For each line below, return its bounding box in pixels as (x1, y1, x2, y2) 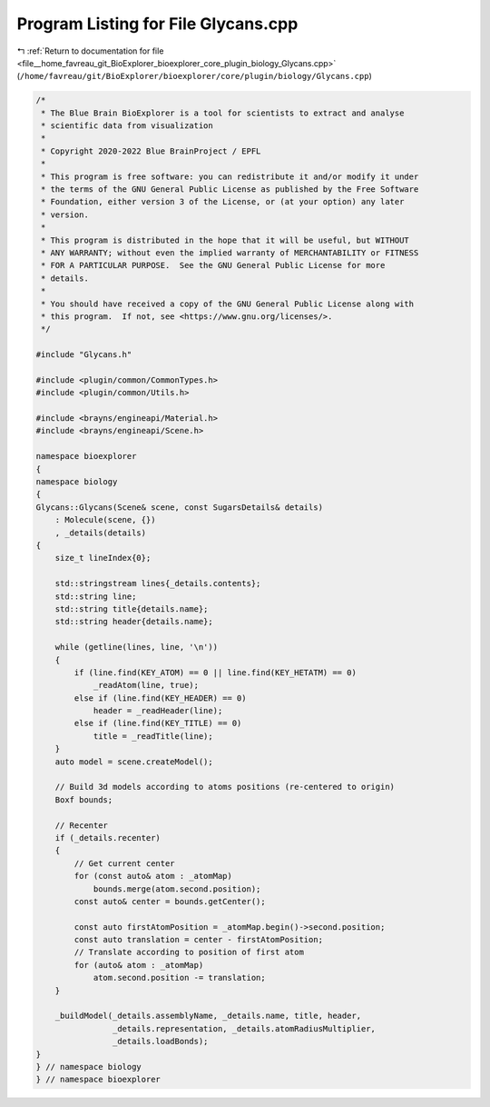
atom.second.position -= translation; (93, 972, 267, 983)
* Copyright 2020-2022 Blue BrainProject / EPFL (41, 145, 261, 156)
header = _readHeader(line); (93, 705, 223, 716)
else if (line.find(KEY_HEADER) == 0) (73, 693, 247, 703)
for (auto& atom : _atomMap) (73, 960, 204, 970)
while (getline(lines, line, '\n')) (54, 642, 218, 653)
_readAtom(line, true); (93, 680, 200, 691)
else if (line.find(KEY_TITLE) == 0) (73, 718, 242, 729)
